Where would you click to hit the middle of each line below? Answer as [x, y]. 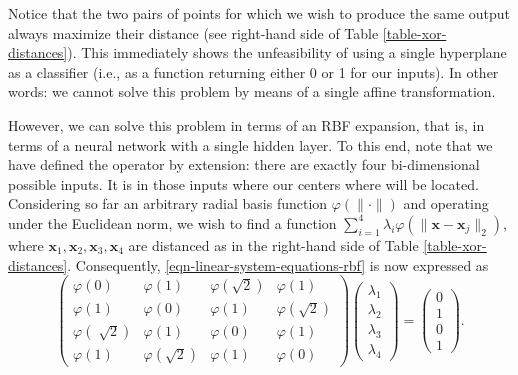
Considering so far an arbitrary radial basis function [168, 203]
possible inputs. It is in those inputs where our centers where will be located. [243, 183]
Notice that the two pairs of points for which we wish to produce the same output [259, 13]
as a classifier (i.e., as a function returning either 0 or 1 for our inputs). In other [253, 71]
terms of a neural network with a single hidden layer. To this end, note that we [250, 144]
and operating [446, 203]
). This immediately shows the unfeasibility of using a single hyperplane [287, 52]
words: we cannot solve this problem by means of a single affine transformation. [252, 91]
